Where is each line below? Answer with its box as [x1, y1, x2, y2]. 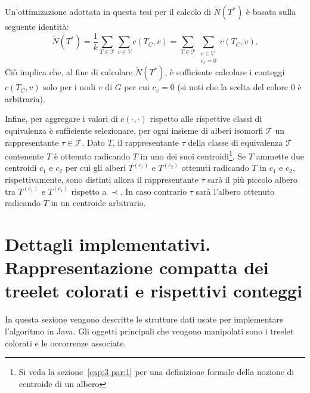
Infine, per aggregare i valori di [5, 112, 118, 125]
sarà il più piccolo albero [207, 173, 297, 186]
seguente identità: [5, 20, 69, 32]
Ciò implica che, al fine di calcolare [5, 66, 133, 78]
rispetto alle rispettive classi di [150, 112, 262, 125]
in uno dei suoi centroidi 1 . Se [140, 148, 246, 162]
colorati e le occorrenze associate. [5, 336, 126, 349]
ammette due [256, 149, 304, 162]
